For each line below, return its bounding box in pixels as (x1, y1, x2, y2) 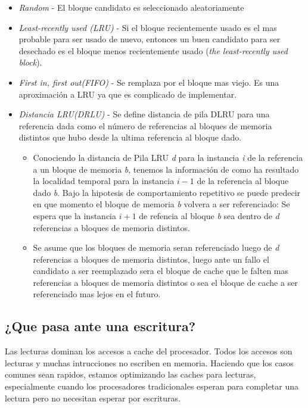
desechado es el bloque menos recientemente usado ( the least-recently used (18, 44, 288, 57)
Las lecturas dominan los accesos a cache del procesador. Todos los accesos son (5, 345, 293, 357)
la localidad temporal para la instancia (33, 175, 175, 187)
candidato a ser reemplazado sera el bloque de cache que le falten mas (33, 264, 289, 277)
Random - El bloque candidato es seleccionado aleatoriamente (18, 1, 244, 13)
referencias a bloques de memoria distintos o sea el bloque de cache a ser (33, 276, 298, 288)
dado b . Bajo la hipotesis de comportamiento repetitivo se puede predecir (33, 186, 301, 198)
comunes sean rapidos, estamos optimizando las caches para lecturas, (5, 368, 256, 381)
